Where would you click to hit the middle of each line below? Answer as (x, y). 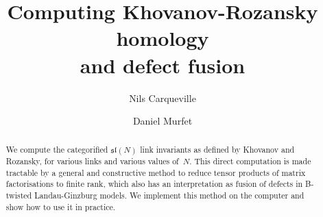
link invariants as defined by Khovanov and (217, 150)
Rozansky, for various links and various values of (92, 161)
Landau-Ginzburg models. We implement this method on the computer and (169, 195)
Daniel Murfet (163, 121)
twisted (19, 195)
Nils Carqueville (163, 98)
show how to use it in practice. (61, 206)
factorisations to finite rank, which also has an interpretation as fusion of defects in (154, 184)
